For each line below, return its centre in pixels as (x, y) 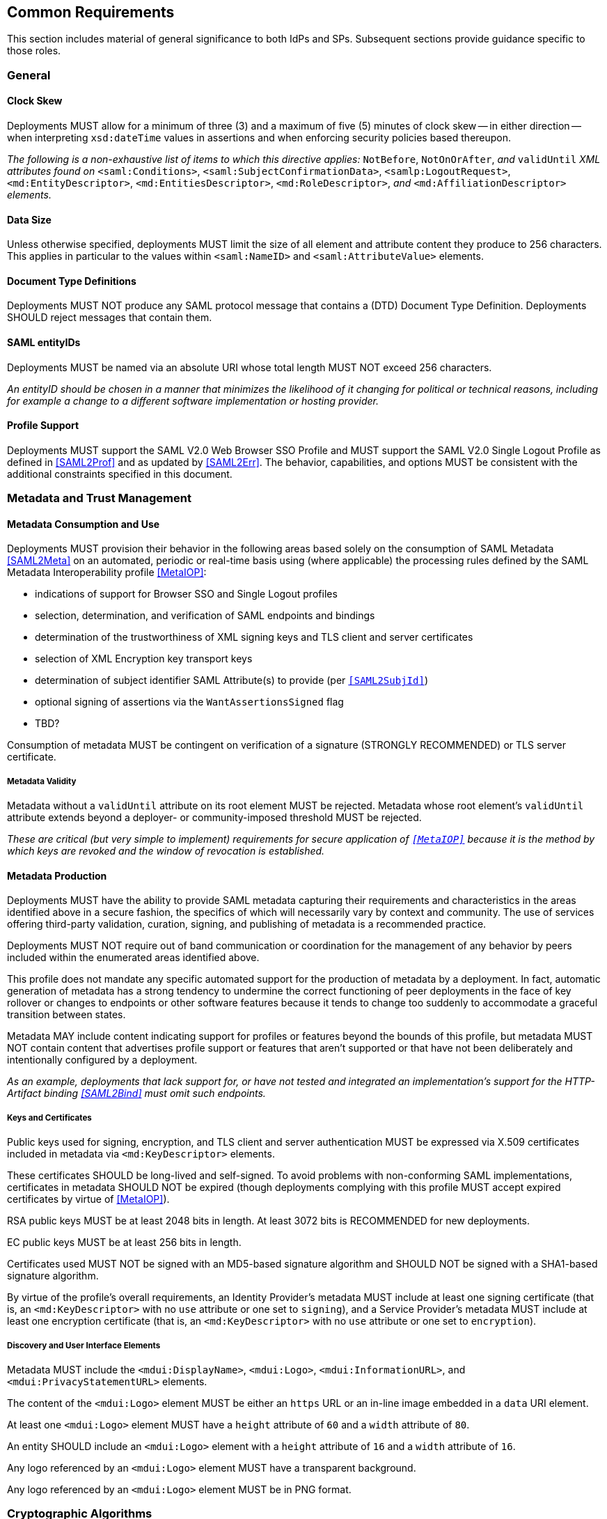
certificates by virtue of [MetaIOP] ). (88, 1199)
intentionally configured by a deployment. (102, 1060)
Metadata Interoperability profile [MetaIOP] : (107, 572)
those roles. (34, 51)
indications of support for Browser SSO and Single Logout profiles (186, 594)
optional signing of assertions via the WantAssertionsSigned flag (189, 702)
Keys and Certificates (49, 1117)
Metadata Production (57, 875)
